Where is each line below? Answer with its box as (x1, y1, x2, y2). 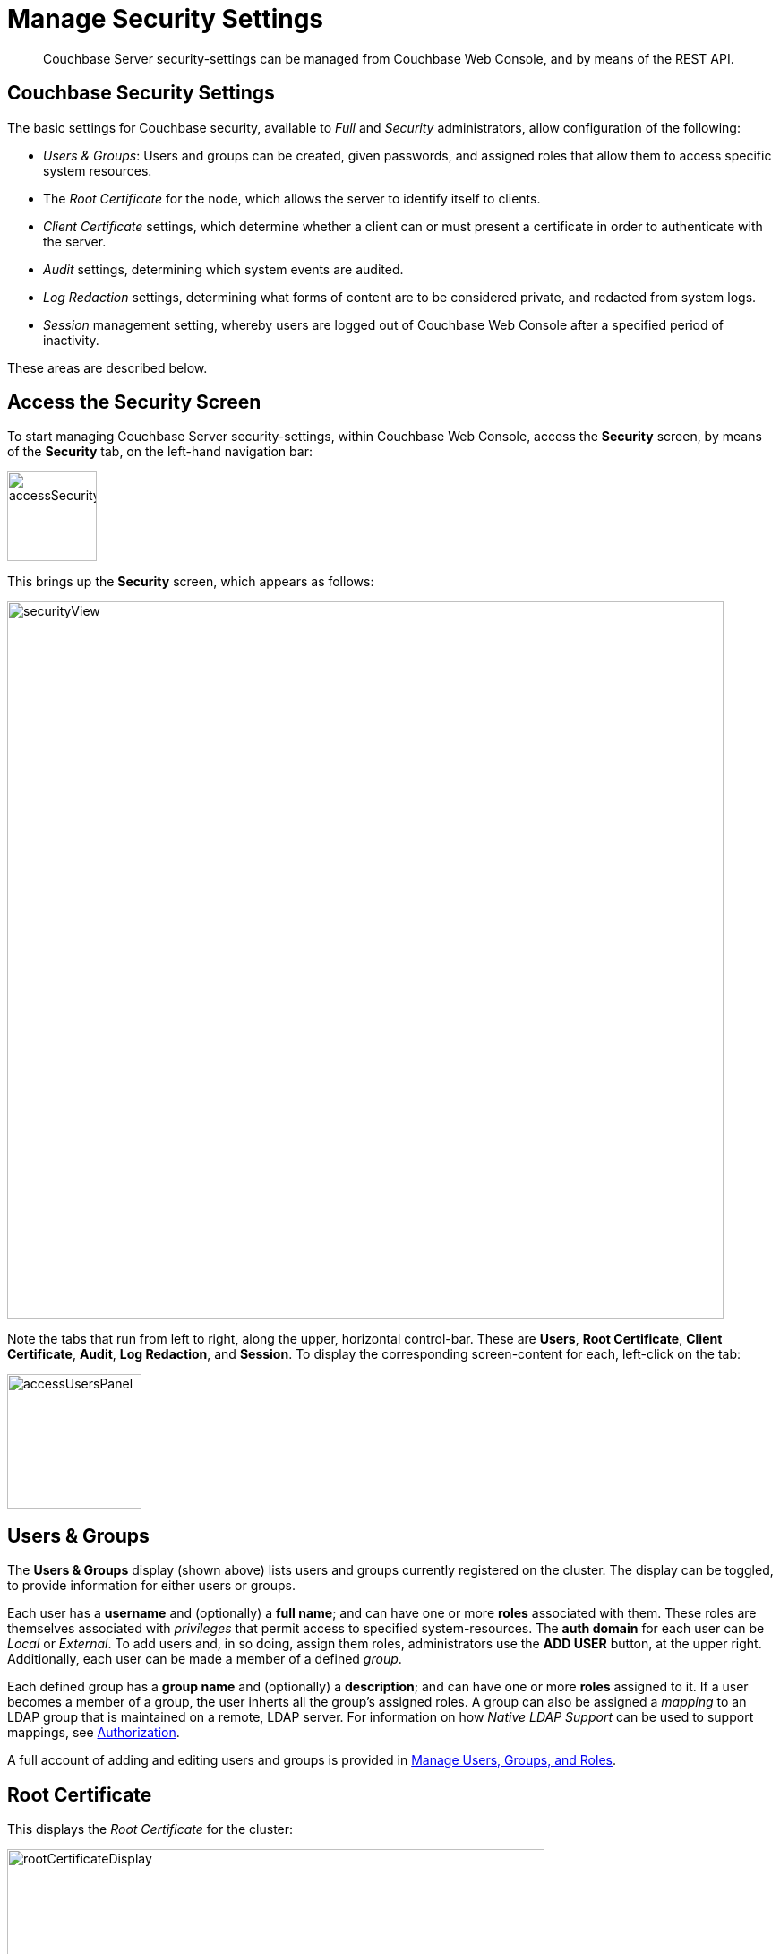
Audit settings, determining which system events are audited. (43, 261, 404, 277)
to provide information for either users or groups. (7, 1578, 296, 1594)
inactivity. (43, 332, 99, 348)
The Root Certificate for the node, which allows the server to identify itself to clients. (43, 190, 541, 206)
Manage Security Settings (7, 4, 324, 34)
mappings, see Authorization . (7, 1725, 180, 1741)
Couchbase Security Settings (7, 82, 275, 105)
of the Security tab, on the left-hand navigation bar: (7, 444, 313, 460)
